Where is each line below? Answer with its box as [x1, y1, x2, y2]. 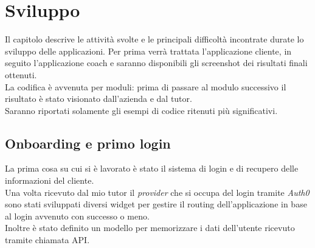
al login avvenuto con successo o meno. [5, 209, 150, 222]
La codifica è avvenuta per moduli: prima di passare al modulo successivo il [5, 80, 286, 93]
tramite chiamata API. [5, 233, 90, 246]
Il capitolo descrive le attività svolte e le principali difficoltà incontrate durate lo [5, 33, 304, 45]
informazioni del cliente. [5, 174, 94, 187]
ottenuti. [5, 68, 37, 81]
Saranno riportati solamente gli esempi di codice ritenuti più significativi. [5, 104, 278, 116]
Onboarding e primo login [5, 133, 171, 152]
